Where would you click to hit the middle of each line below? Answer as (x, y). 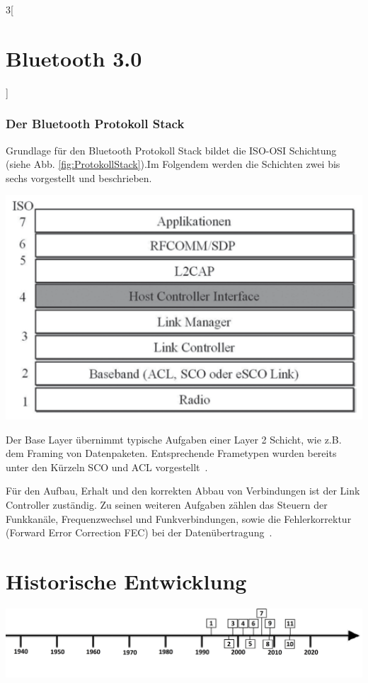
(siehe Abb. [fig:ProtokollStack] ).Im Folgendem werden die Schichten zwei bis (173, 164)
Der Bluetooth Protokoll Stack (95, 124)
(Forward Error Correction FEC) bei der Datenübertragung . (139, 532)
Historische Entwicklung (126, 581)
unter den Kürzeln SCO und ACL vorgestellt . (107, 467)
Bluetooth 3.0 (74, 58)
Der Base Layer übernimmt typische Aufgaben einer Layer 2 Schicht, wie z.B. (174, 439)
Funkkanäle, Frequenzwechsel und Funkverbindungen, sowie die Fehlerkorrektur (179, 518)
